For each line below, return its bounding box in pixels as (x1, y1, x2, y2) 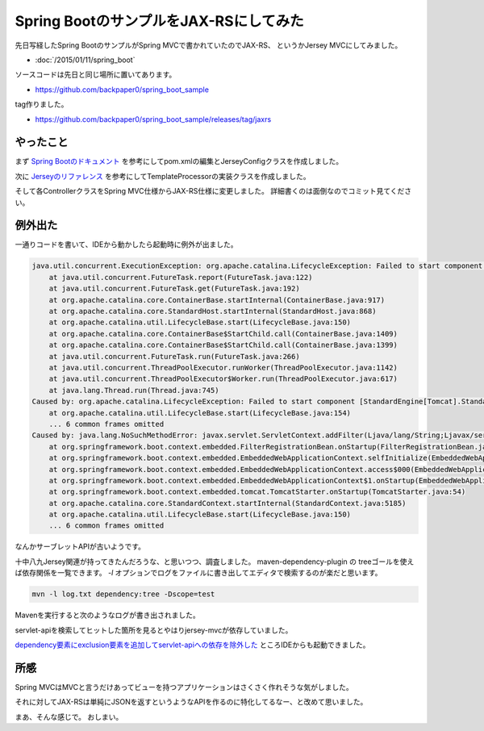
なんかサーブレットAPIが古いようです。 (15, 541, 145, 552)
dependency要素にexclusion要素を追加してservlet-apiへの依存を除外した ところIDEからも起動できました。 (15, 640, 370, 650)
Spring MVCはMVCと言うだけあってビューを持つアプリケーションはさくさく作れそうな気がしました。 (15, 682, 354, 691)
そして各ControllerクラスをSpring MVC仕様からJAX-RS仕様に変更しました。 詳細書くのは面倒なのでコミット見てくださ (15, 186, 412, 196)
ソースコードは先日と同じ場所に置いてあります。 (15, 69, 177, 80)
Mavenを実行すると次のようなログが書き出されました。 (15, 610, 201, 620)
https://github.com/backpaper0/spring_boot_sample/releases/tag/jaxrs (35, 114, 272, 124)
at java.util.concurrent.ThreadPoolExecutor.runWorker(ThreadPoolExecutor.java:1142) (48, 363, 398, 372)
